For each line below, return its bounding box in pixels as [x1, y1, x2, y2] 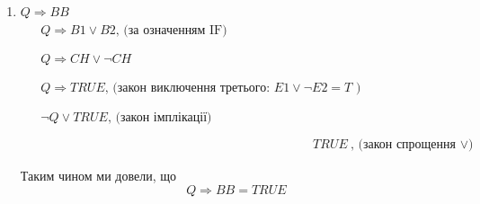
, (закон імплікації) [107, 111, 212, 125]
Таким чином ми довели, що [20, 166, 177, 185]
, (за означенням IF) [115, 24, 227, 38]
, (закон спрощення [350, 138, 457, 152]
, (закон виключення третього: [104, 82, 271, 95]
